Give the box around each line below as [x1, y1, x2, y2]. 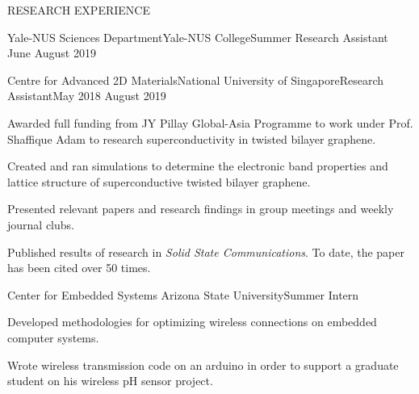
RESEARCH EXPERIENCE [7, 2, 150, 18]
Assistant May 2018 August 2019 [7, 87, 166, 104]
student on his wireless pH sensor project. [7, 372, 213, 389]
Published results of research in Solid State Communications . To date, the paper [7, 243, 404, 260]
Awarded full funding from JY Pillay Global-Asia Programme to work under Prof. [7, 114, 413, 131]
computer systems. [7, 329, 99, 346]
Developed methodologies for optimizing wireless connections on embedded [7, 313, 377, 330]
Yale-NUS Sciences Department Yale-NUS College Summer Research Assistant [7, 28, 388, 45]
